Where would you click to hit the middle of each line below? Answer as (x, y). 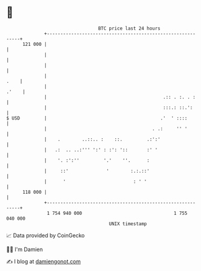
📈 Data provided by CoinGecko (46, 235)
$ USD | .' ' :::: (97, 118)
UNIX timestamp (128, 224)
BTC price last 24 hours (129, 28)
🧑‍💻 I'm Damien (25, 249)
